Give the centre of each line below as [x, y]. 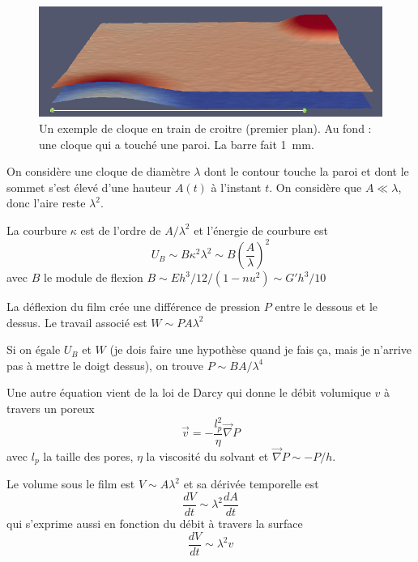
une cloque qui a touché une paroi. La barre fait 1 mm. [177, 144]
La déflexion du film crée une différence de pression [134, 307]
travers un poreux [51, 409]
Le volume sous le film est [71, 484]
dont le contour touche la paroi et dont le [306, 171]
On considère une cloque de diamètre [98, 171]
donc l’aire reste [46, 203]
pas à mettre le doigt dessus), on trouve [105, 365]
